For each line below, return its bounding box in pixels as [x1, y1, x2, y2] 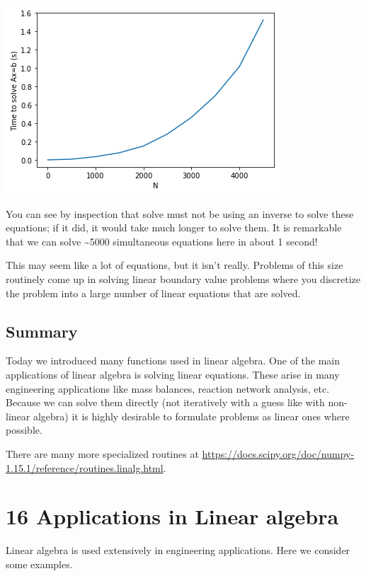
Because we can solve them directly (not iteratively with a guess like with [6, 395, 325, 410]
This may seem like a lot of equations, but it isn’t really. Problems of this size [6, 258, 343, 272]
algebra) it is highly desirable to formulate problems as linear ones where [33, 408, 350, 423]
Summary [6, 320, 78, 342]
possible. [6, 422, 42, 437]
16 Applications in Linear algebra [6, 502, 339, 531]
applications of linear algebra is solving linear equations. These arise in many [6, 367, 340, 381]
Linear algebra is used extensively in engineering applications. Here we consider [6, 543, 350, 558]
